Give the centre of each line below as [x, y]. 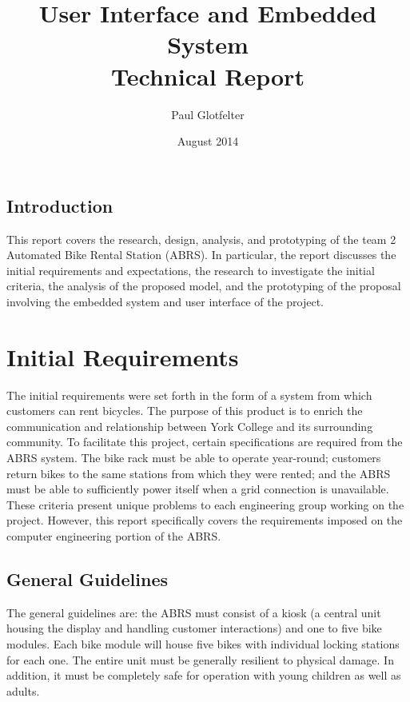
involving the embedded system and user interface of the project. [165, 301]
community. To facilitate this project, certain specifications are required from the [205, 442]
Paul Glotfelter [208, 114]
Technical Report [208, 76]
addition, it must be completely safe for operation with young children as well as [204, 675]
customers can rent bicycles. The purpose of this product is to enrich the [185, 411]
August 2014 [208, 141]
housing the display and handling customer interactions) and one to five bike [194, 628]
